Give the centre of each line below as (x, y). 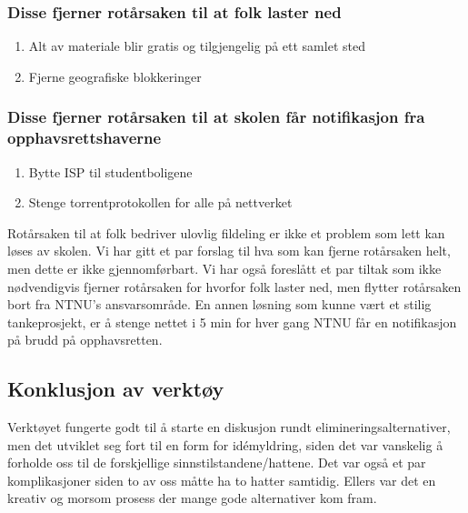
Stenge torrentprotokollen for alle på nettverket (160, 202)
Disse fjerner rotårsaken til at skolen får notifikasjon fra (216, 117)
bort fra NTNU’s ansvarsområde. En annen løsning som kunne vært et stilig (219, 304)
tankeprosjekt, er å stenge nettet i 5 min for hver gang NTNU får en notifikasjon (232, 322)
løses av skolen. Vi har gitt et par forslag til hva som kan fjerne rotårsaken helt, (229, 251)
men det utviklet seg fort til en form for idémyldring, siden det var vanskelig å (225, 444)
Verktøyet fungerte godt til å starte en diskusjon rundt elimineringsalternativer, (229, 427)
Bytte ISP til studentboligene (110, 171)
